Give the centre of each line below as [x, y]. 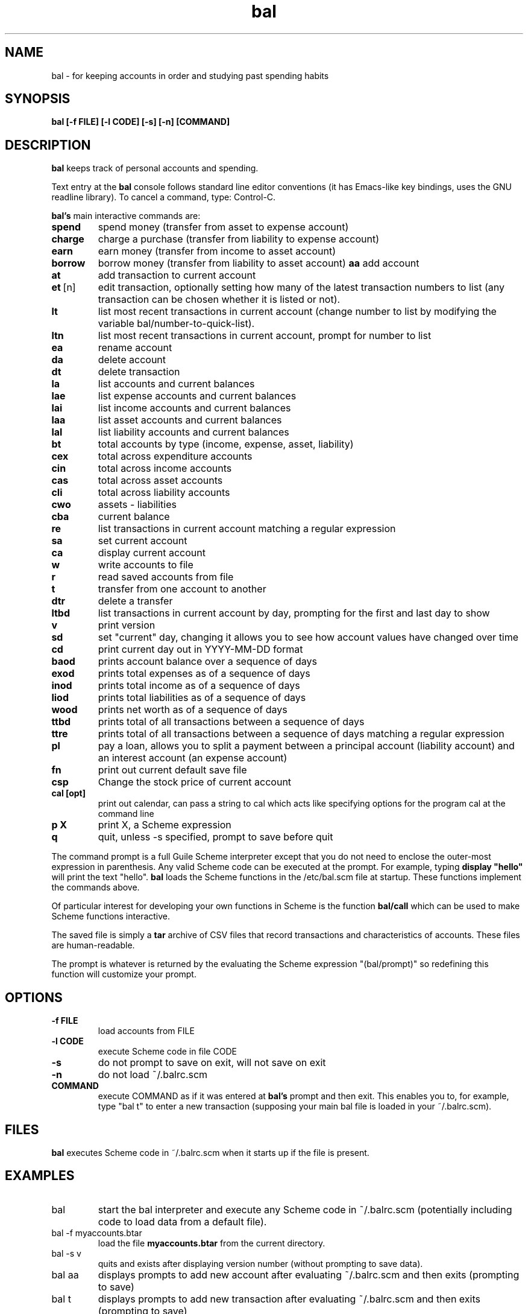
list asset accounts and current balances [190, 420]
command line [126, 814]
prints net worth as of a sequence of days [193, 710]
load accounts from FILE [146, 1031]
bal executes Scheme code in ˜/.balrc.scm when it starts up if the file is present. [210, 1152]
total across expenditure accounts [175, 456]
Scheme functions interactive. [111, 916]
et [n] [64, 287]
